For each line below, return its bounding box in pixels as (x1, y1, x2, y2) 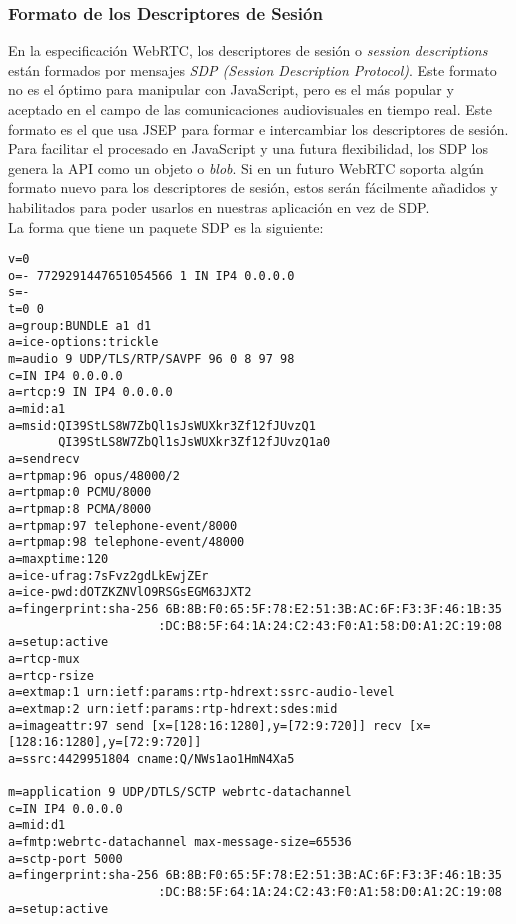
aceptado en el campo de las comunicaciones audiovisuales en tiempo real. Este (8, 99, 492, 119)
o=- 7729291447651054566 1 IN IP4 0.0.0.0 (8, 268, 295, 283)
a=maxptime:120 (8, 551, 109, 566)
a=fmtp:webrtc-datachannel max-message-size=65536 (8, 835, 352, 850)
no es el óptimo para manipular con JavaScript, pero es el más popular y (8, 79, 454, 100)
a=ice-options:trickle (8, 335, 159, 350)
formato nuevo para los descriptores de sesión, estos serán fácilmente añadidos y (8, 177, 498, 198)
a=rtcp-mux (8, 651, 80, 666)
